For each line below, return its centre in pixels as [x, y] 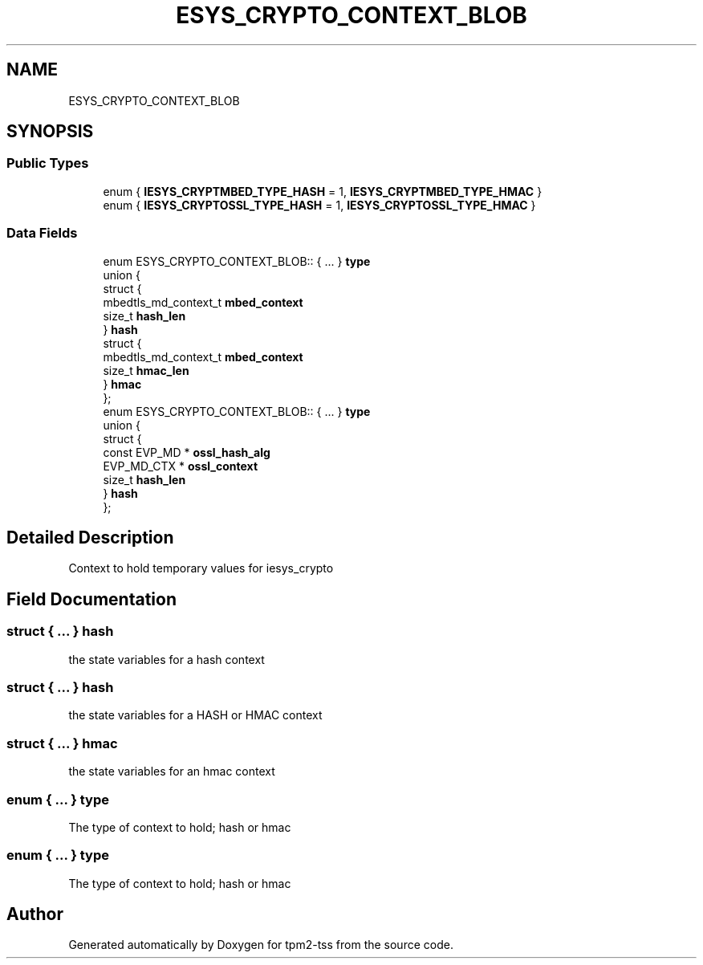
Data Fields [42, 233]
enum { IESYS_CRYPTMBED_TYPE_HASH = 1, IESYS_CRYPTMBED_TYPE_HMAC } [323, 191]
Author [35, 914]
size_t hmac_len [146, 370]
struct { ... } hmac [62, 743]
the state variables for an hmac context [172, 772]
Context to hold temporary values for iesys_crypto [201, 568]
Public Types [48, 163]
